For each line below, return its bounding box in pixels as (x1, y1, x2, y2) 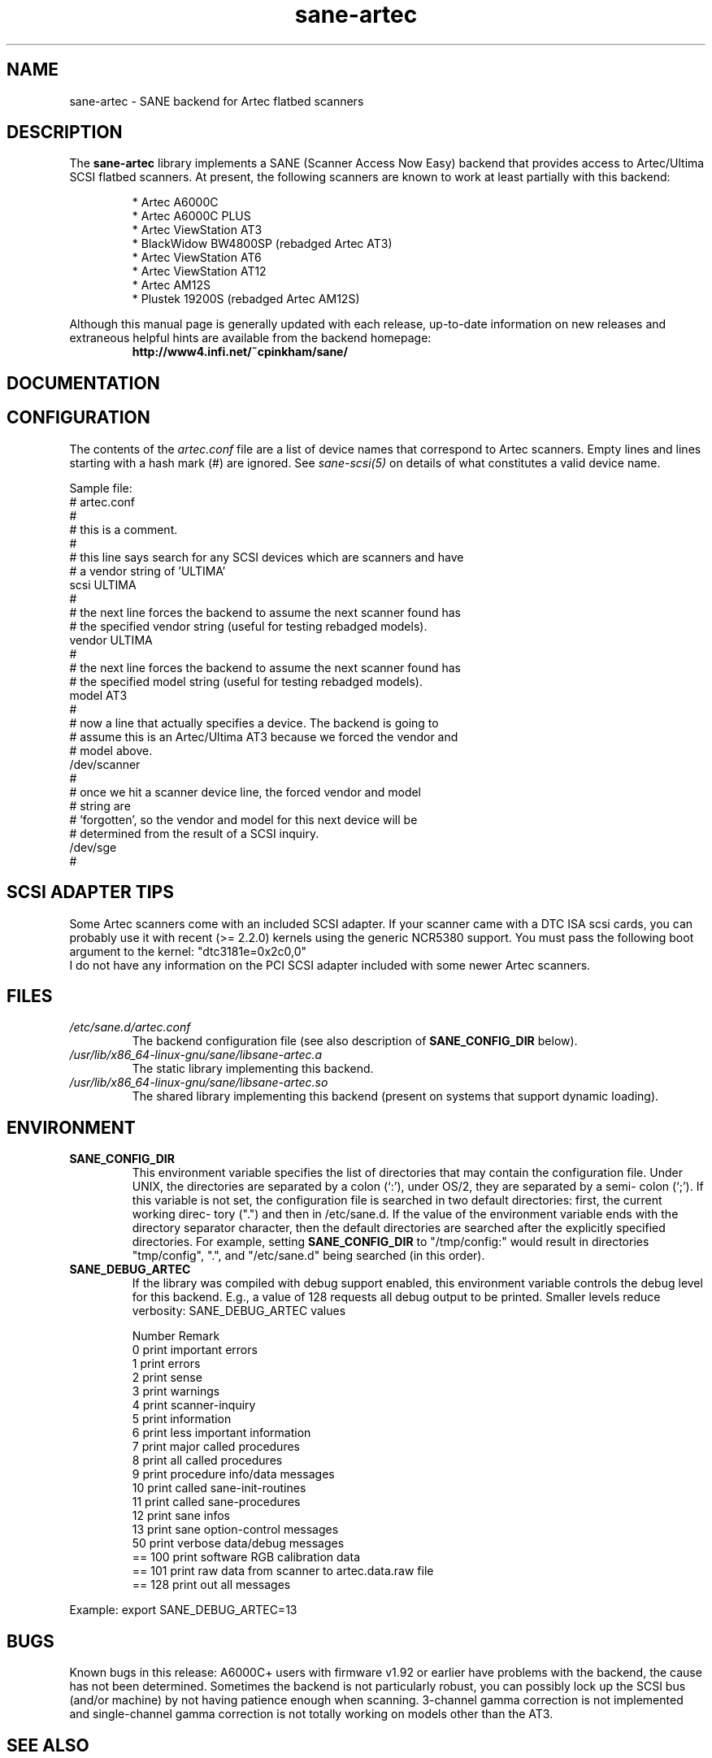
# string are (69, 798, 131, 813)
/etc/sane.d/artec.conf (69, 1020, 191, 1035)
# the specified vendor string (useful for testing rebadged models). (69, 619, 428, 633)
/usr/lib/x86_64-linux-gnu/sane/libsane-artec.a (69, 1048, 323, 1062)
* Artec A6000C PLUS (132, 209, 251, 224)
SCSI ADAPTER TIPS (7, 882, 174, 903)
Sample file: (69, 480, 132, 495)
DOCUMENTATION (7, 372, 160, 393)
